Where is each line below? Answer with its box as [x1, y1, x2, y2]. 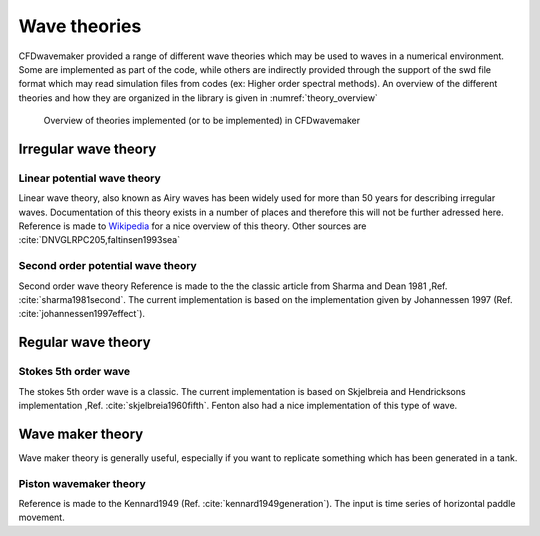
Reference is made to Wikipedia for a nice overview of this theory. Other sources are [18, 220, 367, 232]
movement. [18, 511, 65, 524]
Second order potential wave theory [18, 259, 197, 273]
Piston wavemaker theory [18, 476, 147, 490]
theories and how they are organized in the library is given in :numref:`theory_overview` [18, 91, 379, 104]
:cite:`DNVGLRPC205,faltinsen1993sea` [18, 234, 180, 246]
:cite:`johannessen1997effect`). [18, 308, 145, 320]
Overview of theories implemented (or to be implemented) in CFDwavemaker [43, 115, 361, 127]
